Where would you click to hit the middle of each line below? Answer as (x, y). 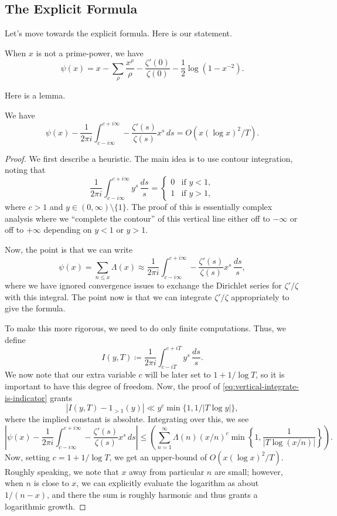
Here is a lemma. (35, 95)
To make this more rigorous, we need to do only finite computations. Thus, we (145, 327)
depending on (68, 230)
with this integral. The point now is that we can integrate (108, 296)
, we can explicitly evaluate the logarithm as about (168, 483)
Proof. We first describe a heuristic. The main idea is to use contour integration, (149, 158)
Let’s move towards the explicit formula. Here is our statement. (118, 33)
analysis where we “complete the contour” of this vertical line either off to (137, 218)
